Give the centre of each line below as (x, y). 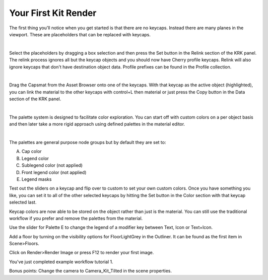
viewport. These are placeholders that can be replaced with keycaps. (80, 34)
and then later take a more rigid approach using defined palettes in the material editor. (97, 124)
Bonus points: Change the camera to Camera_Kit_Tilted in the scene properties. (91, 271)
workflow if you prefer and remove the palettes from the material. (76, 218)
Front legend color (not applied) (54, 172)
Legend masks (37, 179)
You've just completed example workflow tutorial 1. (61, 262)
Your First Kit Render (53, 13)
